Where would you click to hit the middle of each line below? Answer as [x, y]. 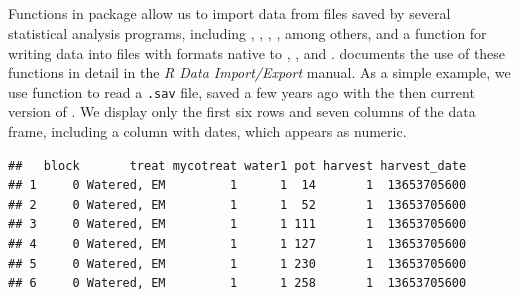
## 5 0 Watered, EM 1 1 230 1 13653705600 [237, 263]
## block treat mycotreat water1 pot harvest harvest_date [237, 165]
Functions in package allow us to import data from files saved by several [229, 13]
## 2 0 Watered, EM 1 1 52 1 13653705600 [237, 204]
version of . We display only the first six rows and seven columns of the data [242, 111]
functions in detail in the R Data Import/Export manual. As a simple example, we [259, 72]
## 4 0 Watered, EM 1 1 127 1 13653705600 [237, 243]
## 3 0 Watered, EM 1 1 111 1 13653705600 [237, 224]
